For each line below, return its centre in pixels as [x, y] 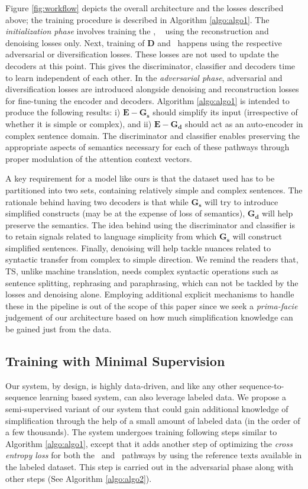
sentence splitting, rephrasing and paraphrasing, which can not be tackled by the [152, 282]
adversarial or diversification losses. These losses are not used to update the [142, 54]
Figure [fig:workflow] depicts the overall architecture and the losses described [145, 8]
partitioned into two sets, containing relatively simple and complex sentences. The [154, 190]
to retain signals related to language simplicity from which [111, 236]
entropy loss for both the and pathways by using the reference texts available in [154, 455]
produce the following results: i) [63, 112]
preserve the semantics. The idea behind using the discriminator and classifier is [150, 224]
